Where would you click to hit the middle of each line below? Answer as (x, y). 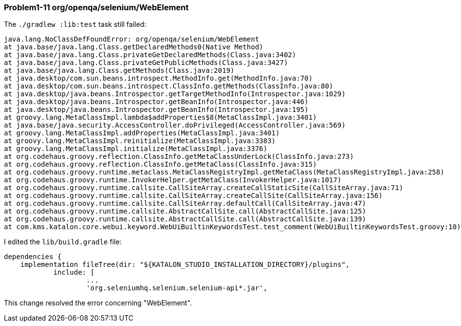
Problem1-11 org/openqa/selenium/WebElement (96, 7)
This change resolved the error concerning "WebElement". (98, 303)
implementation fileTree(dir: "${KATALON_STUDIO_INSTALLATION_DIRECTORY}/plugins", (185, 265)
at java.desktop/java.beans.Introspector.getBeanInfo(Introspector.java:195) (156, 110)
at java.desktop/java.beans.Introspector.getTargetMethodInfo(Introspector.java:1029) (175, 94)
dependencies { (33, 257)
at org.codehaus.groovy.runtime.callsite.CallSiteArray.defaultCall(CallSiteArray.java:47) (185, 204)
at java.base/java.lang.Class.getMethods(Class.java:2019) (119, 71)
